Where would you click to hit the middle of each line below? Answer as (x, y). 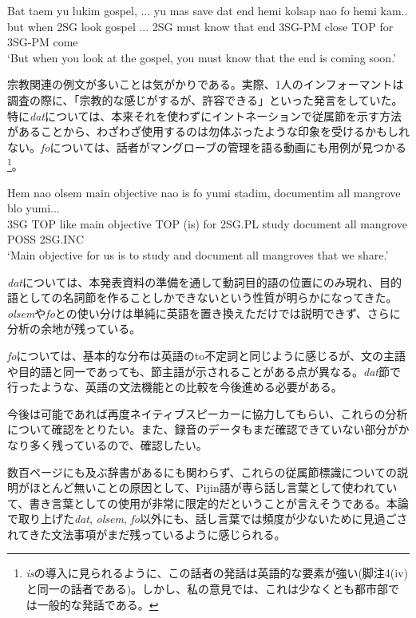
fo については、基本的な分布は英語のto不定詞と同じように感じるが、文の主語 (206, 355)
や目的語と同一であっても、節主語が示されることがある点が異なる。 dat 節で (204, 371)
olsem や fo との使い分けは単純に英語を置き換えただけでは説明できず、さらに (204, 313)
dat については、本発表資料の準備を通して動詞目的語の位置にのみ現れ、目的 (204, 281)
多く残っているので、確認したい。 (118, 444)
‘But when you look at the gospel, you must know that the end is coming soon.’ (202, 57)
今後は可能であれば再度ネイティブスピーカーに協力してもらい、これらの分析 (208, 413)
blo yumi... (34, 208)
